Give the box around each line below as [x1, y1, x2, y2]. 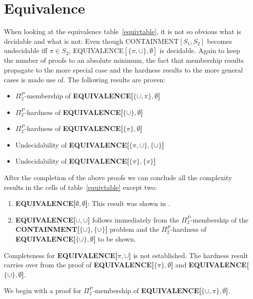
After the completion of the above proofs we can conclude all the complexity [4, 172, 232, 183]
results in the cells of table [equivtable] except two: [4, 182, 157, 192]
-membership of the [190, 214, 249, 224]
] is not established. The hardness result [129, 250, 248, 260]
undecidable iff [4, 45, 48, 56]
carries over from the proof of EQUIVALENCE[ [4, 260, 154, 270]
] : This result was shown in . [85, 198, 170, 208]
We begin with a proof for [4, 285, 81, 296]
